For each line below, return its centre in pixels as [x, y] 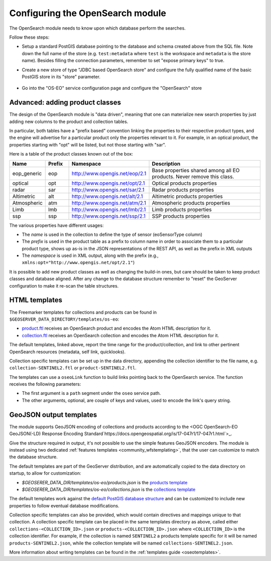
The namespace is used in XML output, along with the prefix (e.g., [90, 255]
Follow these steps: [29, 37]
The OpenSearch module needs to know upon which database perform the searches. [97, 28]
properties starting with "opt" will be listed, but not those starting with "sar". [88, 145]
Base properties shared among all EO [196, 170]
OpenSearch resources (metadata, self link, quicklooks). [67, 352]
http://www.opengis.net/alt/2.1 [107, 196]
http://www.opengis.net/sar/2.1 [108, 190]
